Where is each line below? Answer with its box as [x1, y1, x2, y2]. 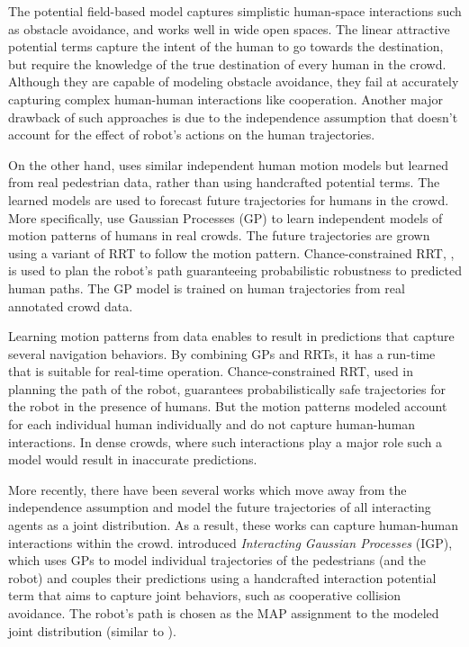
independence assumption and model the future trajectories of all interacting [8, 498, 431, 517]
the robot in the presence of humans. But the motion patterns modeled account [8, 397, 447, 416]
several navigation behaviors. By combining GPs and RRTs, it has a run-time [8, 344, 436, 363]
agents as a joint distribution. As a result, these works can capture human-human [8, 516, 459, 535]
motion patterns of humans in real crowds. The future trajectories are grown [8, 226, 430, 245]
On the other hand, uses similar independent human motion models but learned [8, 155, 448, 174]
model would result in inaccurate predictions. [8, 450, 257, 469]
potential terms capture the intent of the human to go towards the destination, [8, 37, 444, 56]
